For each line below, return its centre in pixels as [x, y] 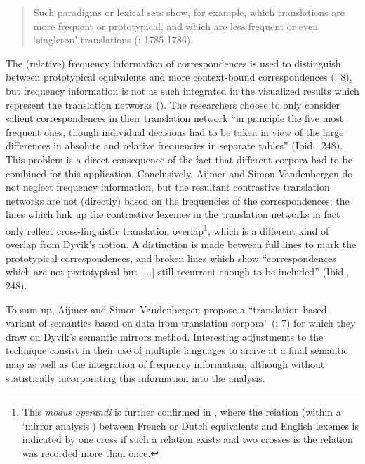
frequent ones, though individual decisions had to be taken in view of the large [175, 131]
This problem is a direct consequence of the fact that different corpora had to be [179, 159]
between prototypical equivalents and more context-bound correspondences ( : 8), [179, 77]
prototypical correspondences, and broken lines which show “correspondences [171, 258]
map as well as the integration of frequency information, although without [165, 363]
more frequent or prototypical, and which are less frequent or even [176, 26]
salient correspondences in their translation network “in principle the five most [175, 118]
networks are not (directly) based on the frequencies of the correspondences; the [178, 200]
